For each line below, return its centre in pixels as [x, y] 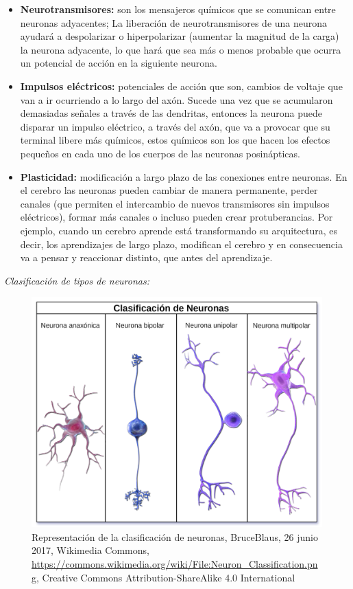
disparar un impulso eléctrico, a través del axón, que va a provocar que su [175, 126]
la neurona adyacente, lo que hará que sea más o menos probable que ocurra [181, 49]
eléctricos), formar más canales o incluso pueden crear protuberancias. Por [176, 217]
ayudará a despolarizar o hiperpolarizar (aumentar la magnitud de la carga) [180, 36]
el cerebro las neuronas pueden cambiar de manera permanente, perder [169, 190]
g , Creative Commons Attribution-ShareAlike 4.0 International [163, 577]
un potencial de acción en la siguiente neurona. [119, 63]
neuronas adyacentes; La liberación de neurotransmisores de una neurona [174, 22]
